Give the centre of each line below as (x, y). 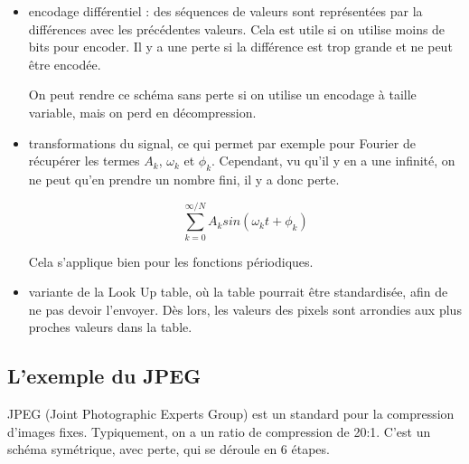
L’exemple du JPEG (104, 376)
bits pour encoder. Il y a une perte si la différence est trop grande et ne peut (240, 47)
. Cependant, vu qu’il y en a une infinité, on (333, 161)
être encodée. (65, 64)
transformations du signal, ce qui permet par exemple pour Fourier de (222, 142)
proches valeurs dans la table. (110, 327)
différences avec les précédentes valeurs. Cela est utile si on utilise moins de (237, 28)
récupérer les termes (84, 161)
